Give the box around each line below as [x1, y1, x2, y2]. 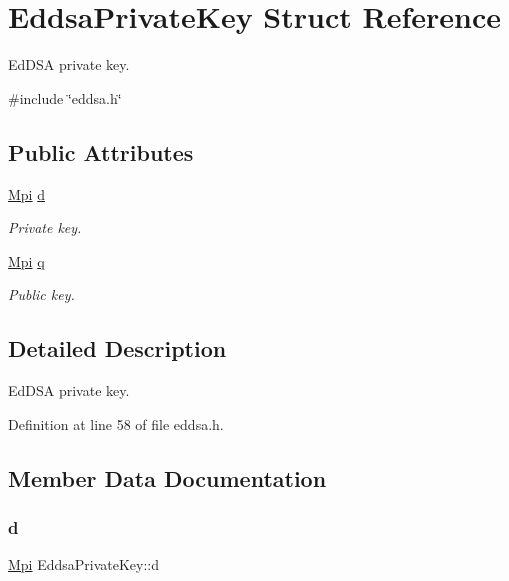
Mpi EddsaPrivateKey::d [8, 554, 160, 575]
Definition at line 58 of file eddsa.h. [8, 413, 224, 434]
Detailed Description [8, 333, 227, 364]
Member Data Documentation [8, 462, 327, 493]
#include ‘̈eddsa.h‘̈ [8, 87, 122, 108]
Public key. [8, 284, 75, 305]
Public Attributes [8, 136, 194, 167]
